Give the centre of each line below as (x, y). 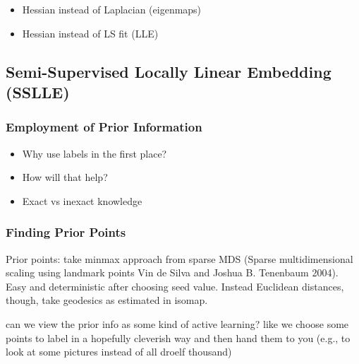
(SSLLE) (38, 92)
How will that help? (65, 177)
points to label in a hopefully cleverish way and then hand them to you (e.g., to (178, 337)
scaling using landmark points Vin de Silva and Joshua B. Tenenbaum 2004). (172, 272)
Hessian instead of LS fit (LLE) (90, 33)
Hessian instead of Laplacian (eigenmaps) (112, 9)
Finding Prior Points (66, 232)
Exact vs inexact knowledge (82, 200)
